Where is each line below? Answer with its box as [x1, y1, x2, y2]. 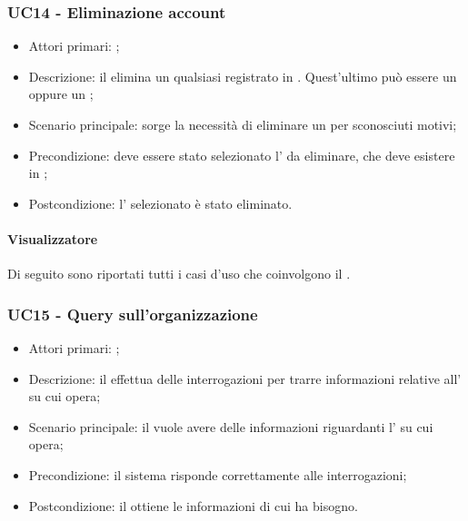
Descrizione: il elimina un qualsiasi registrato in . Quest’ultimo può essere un [28, 66, 457, 85]
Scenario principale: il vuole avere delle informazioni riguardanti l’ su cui [28, 417, 433, 436]
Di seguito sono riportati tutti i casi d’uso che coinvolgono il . [7, 264, 351, 283]
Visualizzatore [7, 229, 98, 248]
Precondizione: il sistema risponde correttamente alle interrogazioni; [28, 465, 407, 484]
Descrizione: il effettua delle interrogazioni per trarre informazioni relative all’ [28, 369, 462, 388]
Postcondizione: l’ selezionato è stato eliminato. [28, 193, 293, 212]
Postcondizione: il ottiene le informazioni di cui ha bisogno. [28, 496, 358, 515]
